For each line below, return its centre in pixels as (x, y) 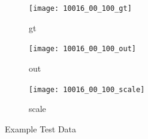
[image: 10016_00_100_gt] (80, 8)
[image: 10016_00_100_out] (82, 49)
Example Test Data (41, 128)
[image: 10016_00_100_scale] (87, 89)
